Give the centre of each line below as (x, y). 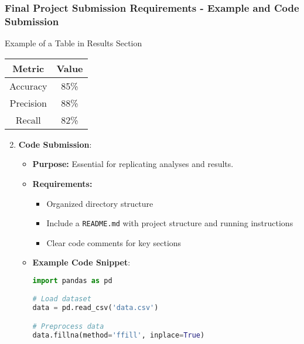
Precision (28, 103)
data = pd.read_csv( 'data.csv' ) (95, 308)
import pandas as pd (72, 280)
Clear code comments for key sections (114, 242)
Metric (28, 68)
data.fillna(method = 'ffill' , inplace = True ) (119, 335)
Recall (28, 120)
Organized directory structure (100, 203)
